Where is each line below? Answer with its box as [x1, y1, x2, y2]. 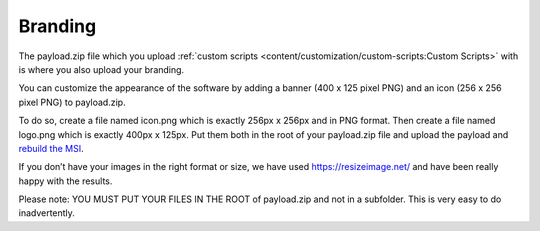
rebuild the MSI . [18, 142, 84, 154]
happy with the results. [18, 175, 113, 187]
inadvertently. [18, 207, 75, 219]
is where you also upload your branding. [18, 63, 185, 75]
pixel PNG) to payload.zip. [18, 96, 126, 108]
